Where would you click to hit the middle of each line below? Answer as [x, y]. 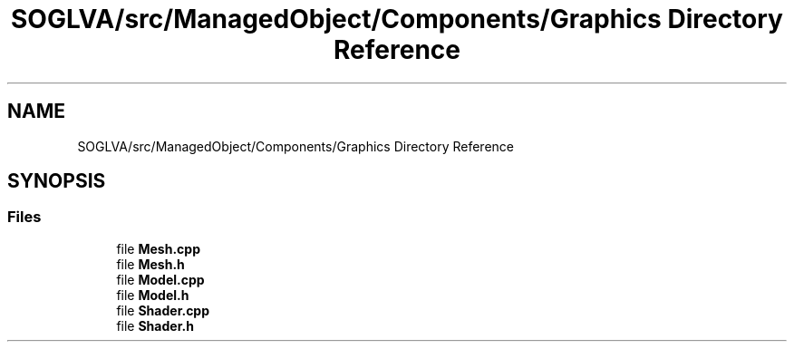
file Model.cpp [160, 279]
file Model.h [153, 295]
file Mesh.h [150, 264]
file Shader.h [155, 325]
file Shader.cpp [163, 310]
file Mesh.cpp [158, 248]
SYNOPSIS [57, 181]
